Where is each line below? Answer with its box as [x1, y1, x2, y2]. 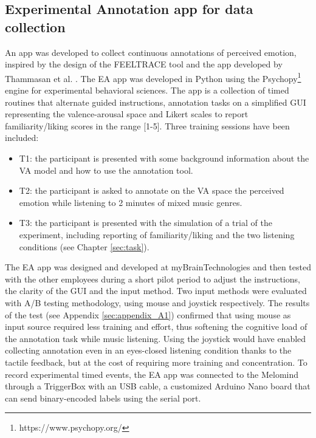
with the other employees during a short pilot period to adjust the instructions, [5, 272, 300, 285]
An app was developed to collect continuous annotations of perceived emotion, [5, 46, 297, 58]
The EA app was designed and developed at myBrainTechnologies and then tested [5, 261, 311, 273]
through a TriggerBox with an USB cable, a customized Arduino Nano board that [5, 380, 311, 392]
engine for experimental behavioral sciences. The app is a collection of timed [5, 84, 289, 97]
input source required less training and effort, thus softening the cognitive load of [5, 320, 307, 333]
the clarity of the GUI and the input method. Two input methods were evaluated [5, 284, 307, 297]
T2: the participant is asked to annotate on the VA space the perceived [19, 184, 284, 197]
